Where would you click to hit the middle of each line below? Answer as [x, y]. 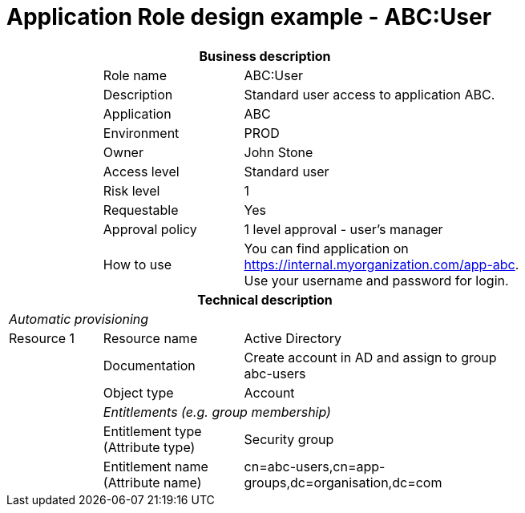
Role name [135, 75]
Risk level [131, 190]
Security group [289, 439]
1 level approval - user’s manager [343, 229]
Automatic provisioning [79, 319]
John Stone [279, 152]
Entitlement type [152, 431]
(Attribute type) [149, 447]
